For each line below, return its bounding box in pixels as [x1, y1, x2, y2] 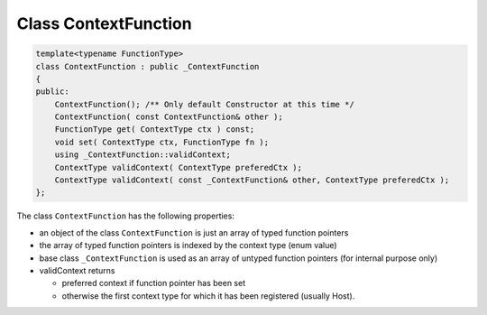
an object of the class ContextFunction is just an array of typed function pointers [39, 227, 349, 238]
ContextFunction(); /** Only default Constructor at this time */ [54, 99, 355, 109]
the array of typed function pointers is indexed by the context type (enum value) [39, 240, 337, 251]
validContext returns [39, 264, 115, 275]
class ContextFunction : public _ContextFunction [35, 61, 260, 71]
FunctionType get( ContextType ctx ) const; [54, 125, 255, 134]
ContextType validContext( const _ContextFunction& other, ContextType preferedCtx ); [54, 175, 450, 185]
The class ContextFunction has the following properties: [16, 210, 234, 221]
